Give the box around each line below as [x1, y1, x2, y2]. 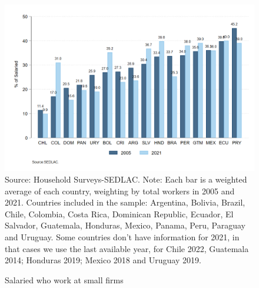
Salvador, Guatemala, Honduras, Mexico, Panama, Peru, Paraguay [5, 219, 245, 231]
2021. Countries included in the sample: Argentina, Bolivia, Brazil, [5, 196, 245, 208]
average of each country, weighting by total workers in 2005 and [5, 184, 235, 197]
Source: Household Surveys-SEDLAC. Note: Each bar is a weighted [5, 173, 247, 185]
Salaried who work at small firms [5, 273, 124, 286]
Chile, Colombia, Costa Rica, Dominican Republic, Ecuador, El [5, 207, 234, 220]
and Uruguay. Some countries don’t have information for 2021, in [5, 230, 240, 243]
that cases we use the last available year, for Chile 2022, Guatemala [5, 242, 249, 254]
